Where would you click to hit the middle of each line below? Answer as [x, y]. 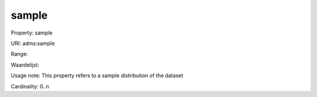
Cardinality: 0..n [30, 86]
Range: [19, 54]
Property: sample [32, 33]
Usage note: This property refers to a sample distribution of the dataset [97, 75]
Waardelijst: [25, 65]
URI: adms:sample [33, 43]
